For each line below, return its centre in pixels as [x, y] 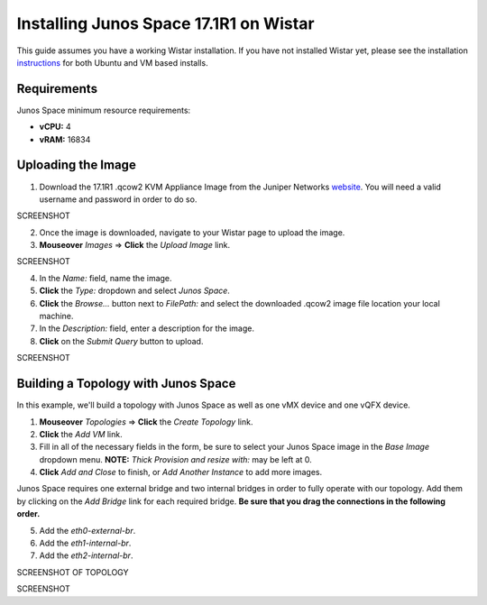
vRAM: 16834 [65, 139]
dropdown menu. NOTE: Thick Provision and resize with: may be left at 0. [176, 459]
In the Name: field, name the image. [106, 278]
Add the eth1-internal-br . [85, 543]
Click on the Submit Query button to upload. [121, 341]
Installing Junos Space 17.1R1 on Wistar [165, 23]
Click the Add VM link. [81, 434]
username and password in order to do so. [118, 199]
